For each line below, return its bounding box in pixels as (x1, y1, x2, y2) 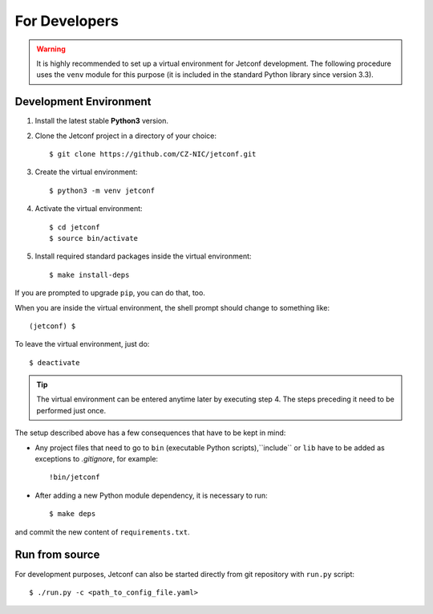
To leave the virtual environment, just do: (14, 340, 150, 349)
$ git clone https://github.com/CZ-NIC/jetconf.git (49, 149, 257, 159)
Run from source (14, 548, 100, 562)
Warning (36, 44, 66, 54)
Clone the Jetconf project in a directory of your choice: (34, 131, 216, 140)
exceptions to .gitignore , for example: (34, 454, 159, 464)
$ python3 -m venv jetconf (49, 185, 156, 195)
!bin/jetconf (49, 473, 100, 482)
